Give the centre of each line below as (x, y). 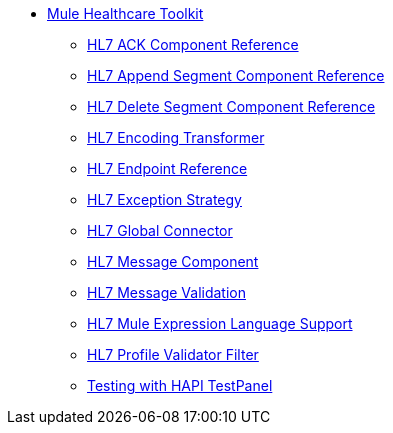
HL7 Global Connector (160, 230)
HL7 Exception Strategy (164, 199)
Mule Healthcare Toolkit (125, 13)
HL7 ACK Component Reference (193, 44)
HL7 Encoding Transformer (176, 137)
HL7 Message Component (173, 261)
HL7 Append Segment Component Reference (236, 75)
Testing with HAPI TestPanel (180, 385)
